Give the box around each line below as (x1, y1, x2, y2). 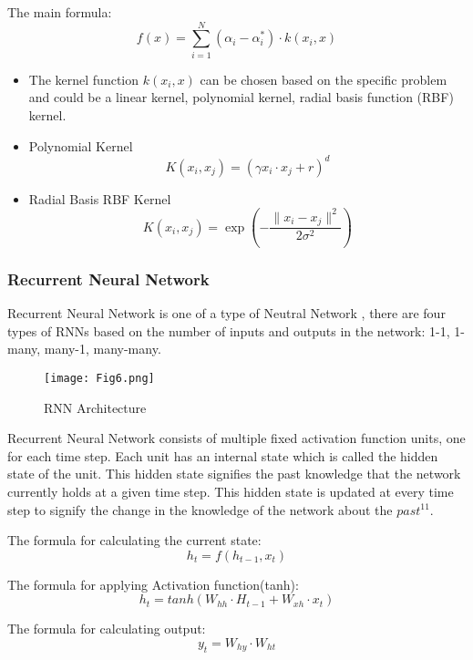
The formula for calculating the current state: (7, 531, 262, 550)
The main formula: (7, 3, 112, 21)
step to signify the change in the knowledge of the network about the (7, 500, 393, 519)
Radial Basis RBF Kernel (28, 189, 171, 208)
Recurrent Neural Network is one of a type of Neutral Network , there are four (7, 304, 446, 323)
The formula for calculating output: (7, 619, 206, 638)
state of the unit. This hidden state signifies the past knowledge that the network (7, 464, 461, 483)
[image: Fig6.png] (44, 372, 155, 386)
